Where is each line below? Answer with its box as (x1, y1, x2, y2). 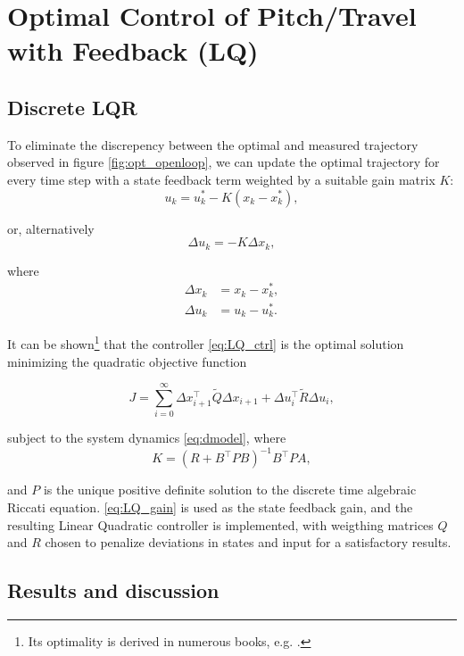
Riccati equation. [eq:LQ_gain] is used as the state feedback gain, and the (7, 497, 413, 516)
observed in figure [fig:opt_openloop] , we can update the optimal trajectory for (7, 153, 440, 171)
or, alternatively (7, 219, 95, 237)
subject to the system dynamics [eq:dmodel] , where (7, 428, 286, 447)
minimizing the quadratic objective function (7, 352, 247, 370)
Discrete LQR (7, 93, 137, 120)
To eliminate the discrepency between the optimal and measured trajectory (7, 135, 418, 154)
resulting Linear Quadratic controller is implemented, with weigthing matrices (7, 515, 434, 534)
